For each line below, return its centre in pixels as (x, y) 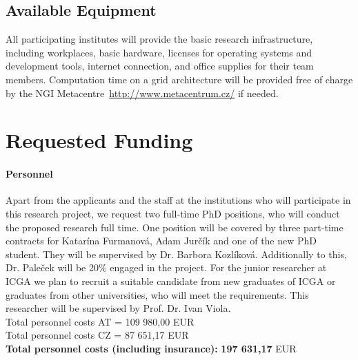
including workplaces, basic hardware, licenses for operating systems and (159, 52)
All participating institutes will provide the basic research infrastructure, (159, 39)
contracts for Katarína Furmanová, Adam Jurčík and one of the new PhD (161, 241)
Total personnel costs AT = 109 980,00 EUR (100, 321)
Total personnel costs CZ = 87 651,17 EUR (97, 335)
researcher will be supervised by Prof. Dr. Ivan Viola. (118, 308)
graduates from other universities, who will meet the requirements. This (157, 294)
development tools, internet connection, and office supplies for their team (160, 66)
